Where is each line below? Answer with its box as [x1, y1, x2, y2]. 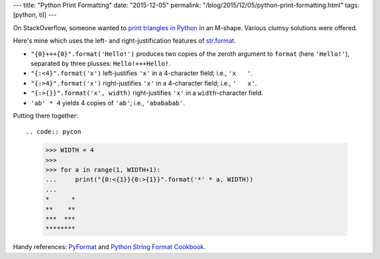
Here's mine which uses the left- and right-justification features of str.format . [13, 36, 236, 45]
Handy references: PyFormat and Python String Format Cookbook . [13, 243, 206, 251]
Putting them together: [13, 111, 79, 119]
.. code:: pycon [25, 128, 82, 136]
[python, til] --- [13, 11, 57, 19]
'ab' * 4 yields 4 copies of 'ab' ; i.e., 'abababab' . [30, 98, 186, 107]
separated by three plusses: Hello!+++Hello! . [30, 59, 171, 67]
